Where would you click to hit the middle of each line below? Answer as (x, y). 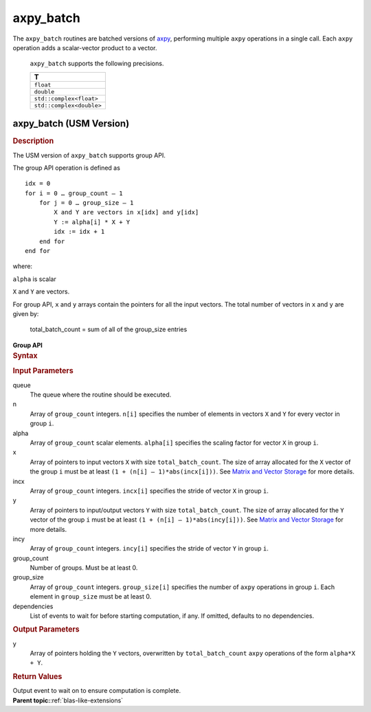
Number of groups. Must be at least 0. (84, 568)
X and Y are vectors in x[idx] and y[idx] (126, 212)
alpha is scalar (34, 279)
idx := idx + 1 (79, 232)
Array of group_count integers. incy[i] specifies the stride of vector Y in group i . (149, 548)
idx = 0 (38, 183)
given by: (26, 313)
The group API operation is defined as (66, 168)
